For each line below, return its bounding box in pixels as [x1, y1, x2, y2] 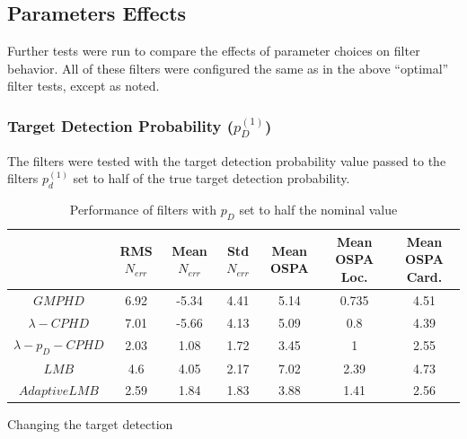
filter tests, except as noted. [7, 76, 160, 95]
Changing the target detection [7, 415, 173, 434]
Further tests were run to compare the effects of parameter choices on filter [7, 41, 420, 60]
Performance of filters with [69, 199, 217, 218]
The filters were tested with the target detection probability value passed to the [7, 151, 446, 170]
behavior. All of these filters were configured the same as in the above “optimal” [7, 58, 449, 77]
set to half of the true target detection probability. [73, 169, 350, 188]
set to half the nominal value [239, 199, 398, 218]
